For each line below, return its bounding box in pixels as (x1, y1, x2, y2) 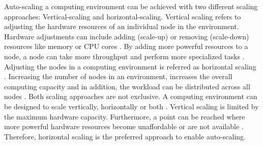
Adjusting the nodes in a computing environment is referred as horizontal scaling (4, 61, 256, 71)
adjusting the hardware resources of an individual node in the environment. (4, 21, 239, 32)
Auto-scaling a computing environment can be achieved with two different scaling (4, 1, 258, 11)
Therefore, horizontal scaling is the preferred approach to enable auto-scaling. (4, 131, 246, 141)
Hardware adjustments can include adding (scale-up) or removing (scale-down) (4, 31, 249, 41)
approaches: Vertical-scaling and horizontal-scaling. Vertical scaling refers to (4, 11, 241, 21)
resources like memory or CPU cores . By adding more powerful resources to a (4, 41, 248, 52)
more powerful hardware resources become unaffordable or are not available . (4, 121, 244, 132)
